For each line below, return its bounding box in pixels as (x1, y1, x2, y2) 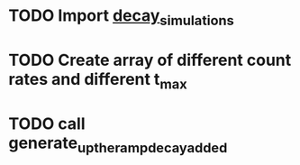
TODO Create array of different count (8, 50, 292, 70)
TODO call (8, 114, 86, 133)
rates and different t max (8, 69, 187, 93)
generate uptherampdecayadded (8, 133, 228, 156)
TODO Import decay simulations (8, 5, 235, 29)
